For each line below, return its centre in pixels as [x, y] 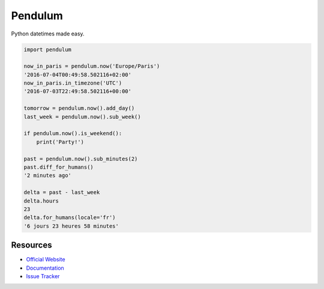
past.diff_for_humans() [59, 167]
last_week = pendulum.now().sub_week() [82, 117]
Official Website [46, 260]
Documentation [45, 268]
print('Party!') [60, 142]
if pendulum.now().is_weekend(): [73, 133]
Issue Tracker [43, 276]
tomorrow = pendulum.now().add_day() [79, 108]
